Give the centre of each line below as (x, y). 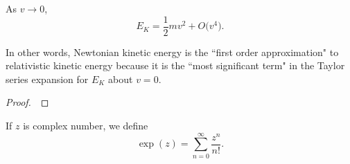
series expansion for (47, 79)
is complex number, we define (86, 126)
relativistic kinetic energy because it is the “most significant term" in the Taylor (175, 65)
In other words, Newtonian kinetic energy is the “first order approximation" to (172, 52)
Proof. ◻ (27, 102)
